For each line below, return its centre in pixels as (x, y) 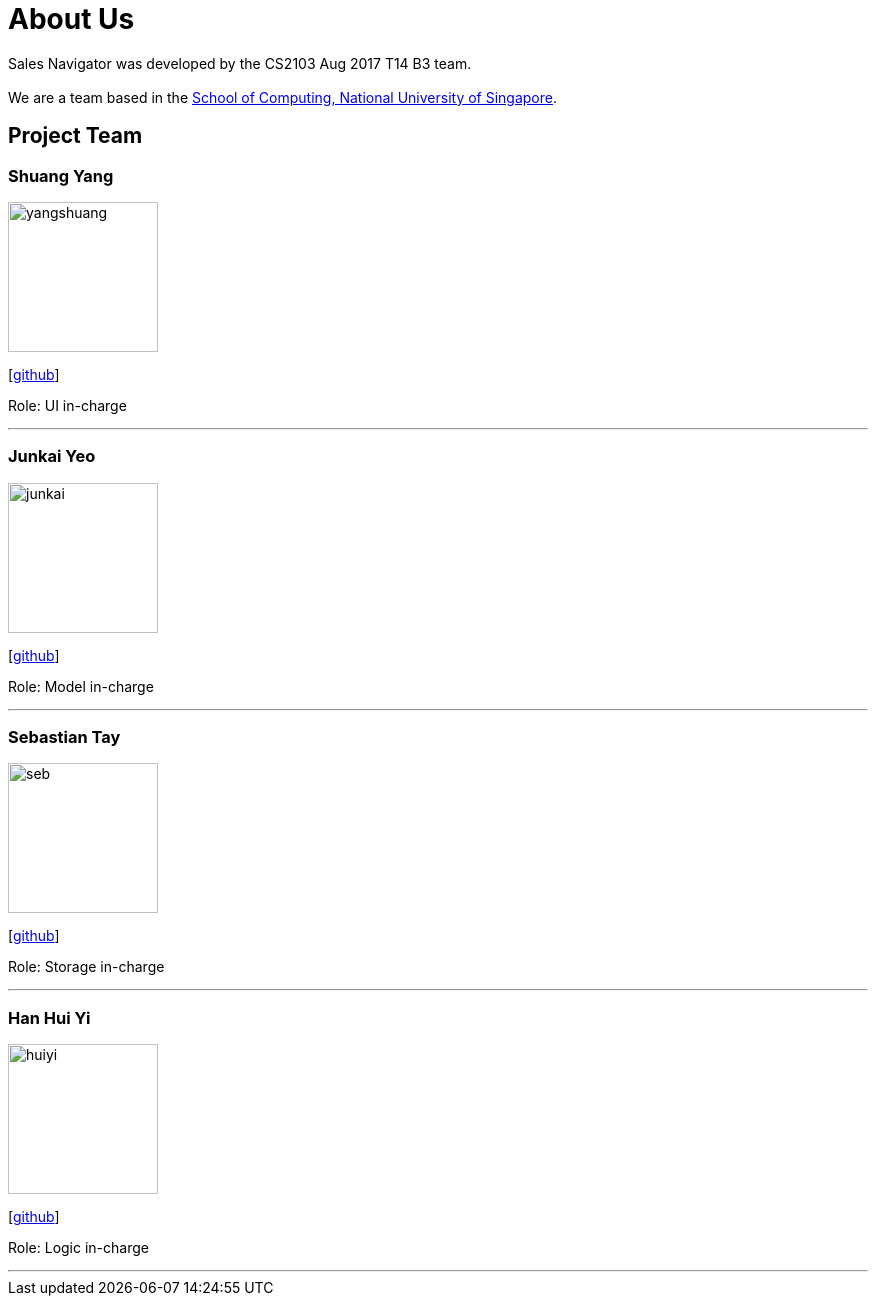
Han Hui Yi (49, 1017)
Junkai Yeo (52, 456)
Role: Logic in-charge (78, 1248)
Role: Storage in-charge (86, 967)
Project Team (75, 136)
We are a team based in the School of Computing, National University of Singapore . (283, 97)
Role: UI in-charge (67, 405)
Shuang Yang (61, 175)
